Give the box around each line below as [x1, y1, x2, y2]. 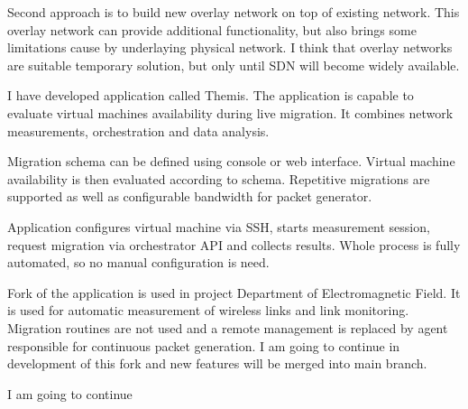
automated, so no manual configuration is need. [7, 253, 270, 272]
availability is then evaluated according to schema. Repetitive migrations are [7, 169, 430, 188]
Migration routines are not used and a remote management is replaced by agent [7, 318, 448, 337]
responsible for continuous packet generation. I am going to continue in [7, 336, 400, 355]
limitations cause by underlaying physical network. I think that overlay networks [7, 38, 453, 57]
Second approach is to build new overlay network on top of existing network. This [7, 3, 460, 21]
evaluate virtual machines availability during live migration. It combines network [7, 103, 454, 122]
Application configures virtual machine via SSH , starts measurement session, [7, 217, 430, 236]
